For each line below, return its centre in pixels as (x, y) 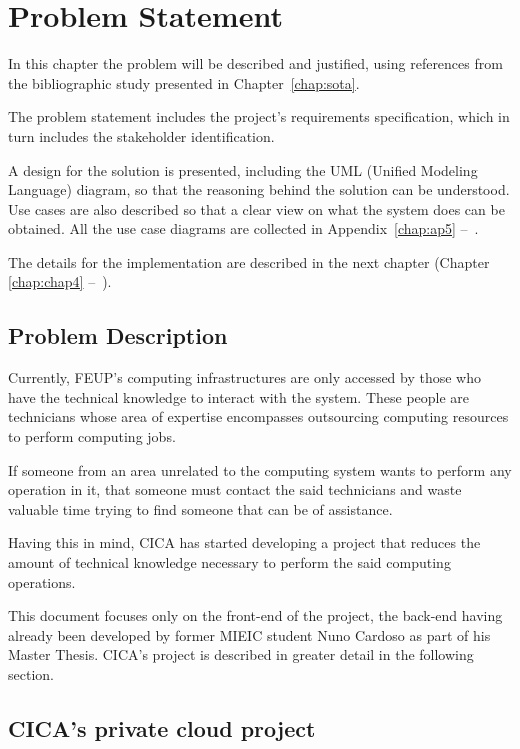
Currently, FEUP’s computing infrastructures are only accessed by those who (245, 377)
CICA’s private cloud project (162, 727)
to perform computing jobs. (92, 436)
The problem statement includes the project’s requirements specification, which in (259, 116)
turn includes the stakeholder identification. (141, 135)
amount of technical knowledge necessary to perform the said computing (229, 562)
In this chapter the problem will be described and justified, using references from (255, 63)
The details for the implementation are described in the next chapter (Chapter (249, 261)
